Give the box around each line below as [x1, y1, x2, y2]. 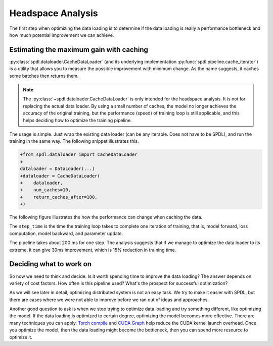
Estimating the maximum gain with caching [9, 45, 149, 54]
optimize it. [9, 334, 33, 340]
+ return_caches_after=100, [20, 194, 98, 200]
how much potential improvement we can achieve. [9, 32, 114, 38]
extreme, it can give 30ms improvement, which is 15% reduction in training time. [9, 247, 176, 253]
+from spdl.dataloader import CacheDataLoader [20, 152, 138, 157]
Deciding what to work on [9, 260, 92, 268]
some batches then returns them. [9, 73, 79, 79]
